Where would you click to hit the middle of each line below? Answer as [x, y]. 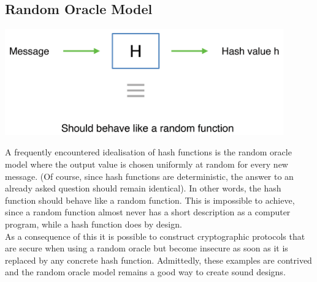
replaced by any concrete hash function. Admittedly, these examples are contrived [158, 260]
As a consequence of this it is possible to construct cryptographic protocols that [155, 236]
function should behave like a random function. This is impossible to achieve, [150, 200]
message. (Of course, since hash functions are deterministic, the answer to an [149, 176]
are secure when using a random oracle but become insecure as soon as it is [147, 248]
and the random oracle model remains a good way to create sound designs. [145, 272]
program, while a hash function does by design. [94, 224]
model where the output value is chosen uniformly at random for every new [147, 164]
